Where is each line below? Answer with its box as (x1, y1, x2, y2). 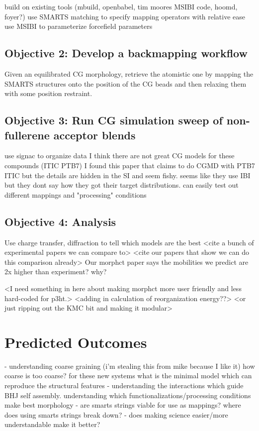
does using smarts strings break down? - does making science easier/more (4, 409, 228, 420)
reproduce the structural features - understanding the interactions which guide (4, 380, 244, 390)
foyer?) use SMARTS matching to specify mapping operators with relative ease (4, 11, 246, 21)
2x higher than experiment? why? (4, 266, 107, 277)
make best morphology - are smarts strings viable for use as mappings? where (4, 400, 241, 410)
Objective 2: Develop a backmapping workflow (4, 45, 248, 61)
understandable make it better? (4, 419, 100, 430)
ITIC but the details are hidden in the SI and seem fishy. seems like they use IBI (4, 170, 251, 180)
